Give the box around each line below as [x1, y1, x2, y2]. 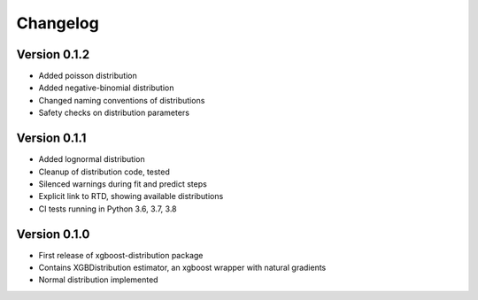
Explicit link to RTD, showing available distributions [38, 191, 224, 202]
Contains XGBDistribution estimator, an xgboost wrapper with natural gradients [38, 262, 327, 273]
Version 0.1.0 [16, 227, 90, 242]
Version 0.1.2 [16, 47, 90, 62]
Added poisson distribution [38, 71, 137, 81]
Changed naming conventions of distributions [38, 95, 205, 105]
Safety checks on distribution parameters [38, 107, 190, 119]
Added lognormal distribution [38, 154, 145, 165]
